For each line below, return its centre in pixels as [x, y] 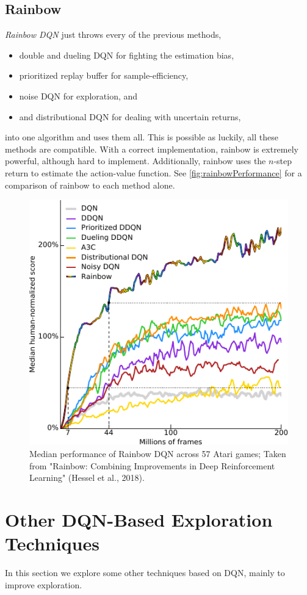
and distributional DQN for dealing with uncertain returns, [130, 116]
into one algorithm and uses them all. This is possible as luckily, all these [142, 137]
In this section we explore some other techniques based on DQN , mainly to [145, 573]
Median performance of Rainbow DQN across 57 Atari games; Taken [158, 454]
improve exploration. [44, 584]
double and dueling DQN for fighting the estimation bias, [127, 55]
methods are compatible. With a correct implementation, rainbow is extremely [152, 149]
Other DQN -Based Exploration [139, 519]
